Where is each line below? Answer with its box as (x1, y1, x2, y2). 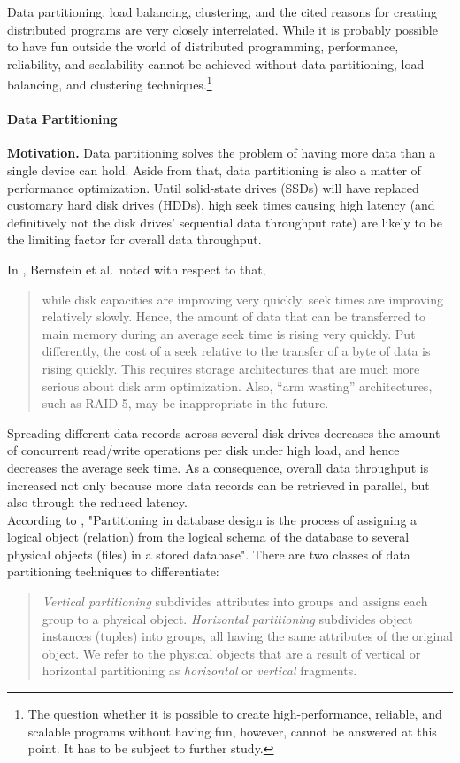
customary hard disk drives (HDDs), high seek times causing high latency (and (7, 196, 435, 214)
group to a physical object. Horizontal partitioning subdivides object (42, 609, 413, 628)
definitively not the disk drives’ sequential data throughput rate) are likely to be (7, 212, 442, 231)
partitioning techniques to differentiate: (7, 562, 219, 581)
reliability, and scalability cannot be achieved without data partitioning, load (7, 54, 425, 73)
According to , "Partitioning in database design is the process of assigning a (7, 510, 418, 528)
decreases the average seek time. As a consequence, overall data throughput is (7, 458, 429, 476)
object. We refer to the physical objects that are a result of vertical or (42, 644, 421, 662)
